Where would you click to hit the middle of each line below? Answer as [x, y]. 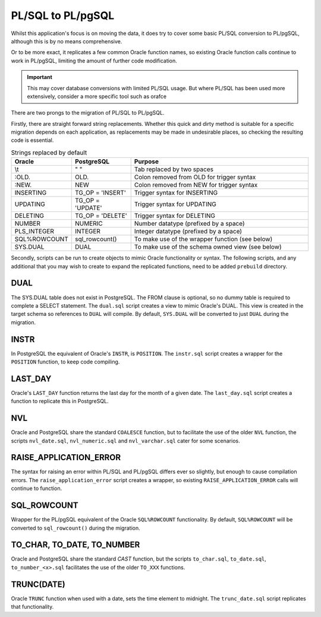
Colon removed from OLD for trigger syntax [195, 177]
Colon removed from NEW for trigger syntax [196, 185]
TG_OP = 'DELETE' [101, 216]
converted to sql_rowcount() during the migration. [76, 528]
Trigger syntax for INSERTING [176, 193]
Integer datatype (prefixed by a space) [188, 232]
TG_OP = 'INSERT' [100, 193]
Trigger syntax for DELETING [174, 216]
